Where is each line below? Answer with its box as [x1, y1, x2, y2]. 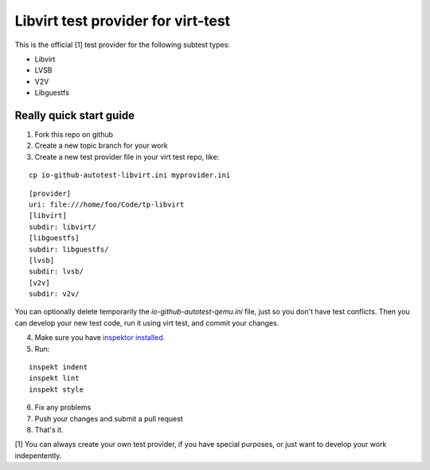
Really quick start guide [14, 109, 135, 122]
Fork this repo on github [34, 130, 114, 140]
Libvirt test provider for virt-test [14, 12, 231, 30]
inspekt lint [29, 373, 80, 383]
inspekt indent [29, 363, 88, 372]
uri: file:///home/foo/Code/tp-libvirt [29, 199, 185, 209]
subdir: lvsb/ [29, 267, 84, 276]
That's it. [34, 425, 64, 434]
